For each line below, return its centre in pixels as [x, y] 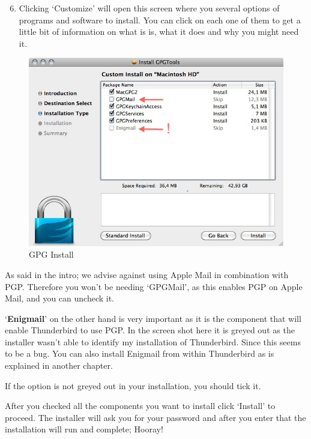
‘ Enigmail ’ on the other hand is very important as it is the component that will [153, 318]
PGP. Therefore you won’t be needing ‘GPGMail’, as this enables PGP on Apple [154, 286]
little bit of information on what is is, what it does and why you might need [159, 32]
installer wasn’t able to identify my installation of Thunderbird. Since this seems [153, 341]
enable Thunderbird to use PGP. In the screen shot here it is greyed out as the [150, 330]
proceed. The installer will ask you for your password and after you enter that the [155, 417]
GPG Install [51, 254]
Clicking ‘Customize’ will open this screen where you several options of [149, 8]
